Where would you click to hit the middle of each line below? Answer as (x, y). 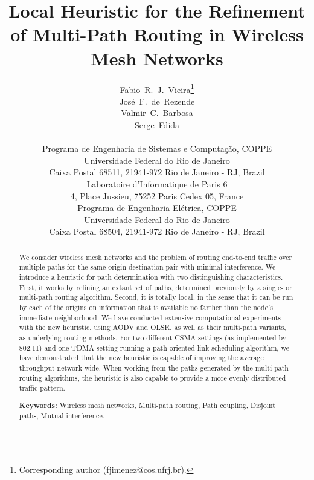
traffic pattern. (42, 388)
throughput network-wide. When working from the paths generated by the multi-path (154, 367)
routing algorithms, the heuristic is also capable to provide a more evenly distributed (152, 378)
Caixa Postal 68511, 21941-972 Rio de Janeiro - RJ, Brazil (157, 172)
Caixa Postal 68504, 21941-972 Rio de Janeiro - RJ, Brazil (157, 231)
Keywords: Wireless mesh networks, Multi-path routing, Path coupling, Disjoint (147, 405)
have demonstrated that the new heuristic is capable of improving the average (141, 358)
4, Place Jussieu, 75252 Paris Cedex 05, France (157, 196)
